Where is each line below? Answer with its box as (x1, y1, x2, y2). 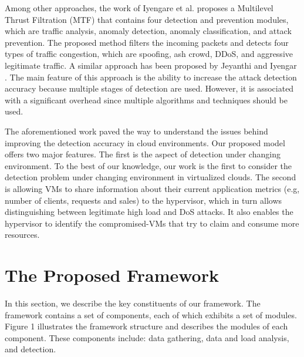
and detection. (5, 343, 56, 355)
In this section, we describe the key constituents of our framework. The (5, 297, 261, 309)
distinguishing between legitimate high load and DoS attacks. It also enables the (5, 206, 293, 218)
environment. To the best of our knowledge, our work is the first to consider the (5, 159, 292, 171)
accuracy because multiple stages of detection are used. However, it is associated (5, 82, 294, 95)
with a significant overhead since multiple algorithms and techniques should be (5, 93, 288, 106)
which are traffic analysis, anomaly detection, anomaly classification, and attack (5, 25, 292, 37)
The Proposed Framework (5, 263, 219, 287)
